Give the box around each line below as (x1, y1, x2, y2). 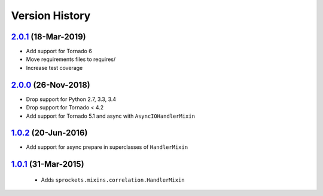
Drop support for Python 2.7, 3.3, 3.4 (26, 96, 117, 103)
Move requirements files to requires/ (26, 56, 116, 63)
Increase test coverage (26, 64, 83, 71)
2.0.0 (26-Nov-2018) (11, 79, 90, 90)
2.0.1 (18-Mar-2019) (11, 32, 86, 42)
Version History (11, 9, 91, 22)
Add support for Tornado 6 (26, 48, 92, 55)
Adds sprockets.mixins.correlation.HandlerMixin (41, 176, 185, 183)
